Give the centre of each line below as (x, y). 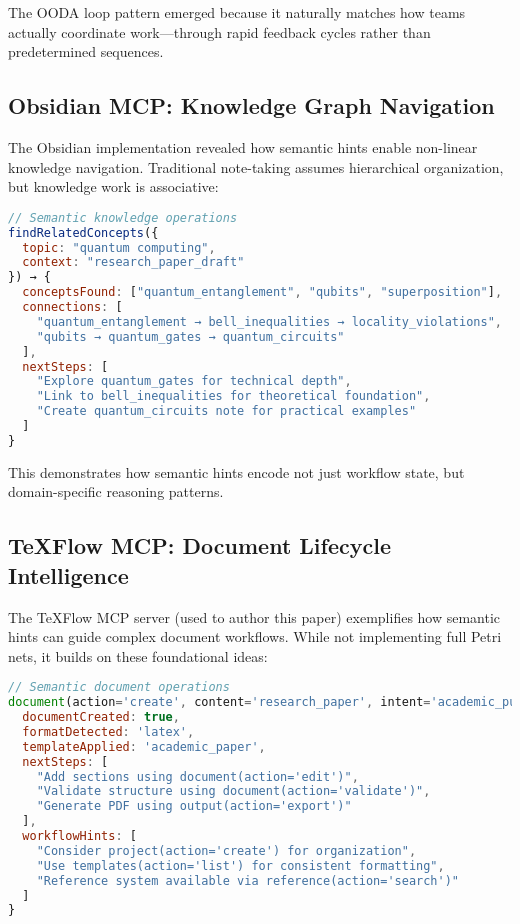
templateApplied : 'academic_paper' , (144, 746)
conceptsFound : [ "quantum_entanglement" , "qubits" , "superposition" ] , (262, 292)
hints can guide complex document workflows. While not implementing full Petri (255, 636)
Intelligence (68, 574)
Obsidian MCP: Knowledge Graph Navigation (251, 105)
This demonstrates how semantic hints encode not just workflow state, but (236, 471)
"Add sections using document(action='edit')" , (197, 776)
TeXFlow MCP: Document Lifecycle (199, 545)
